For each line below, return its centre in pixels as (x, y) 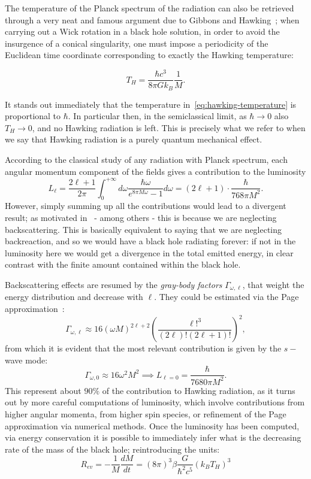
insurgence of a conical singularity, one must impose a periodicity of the (137, 43)
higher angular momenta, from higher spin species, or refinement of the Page (146, 413)
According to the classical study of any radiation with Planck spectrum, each (146, 159)
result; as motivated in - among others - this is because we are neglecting (141, 218)
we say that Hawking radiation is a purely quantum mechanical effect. (134, 139)
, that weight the (273, 284)
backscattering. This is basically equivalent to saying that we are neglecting (144, 229)
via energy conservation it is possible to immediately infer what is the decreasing (153, 437)
